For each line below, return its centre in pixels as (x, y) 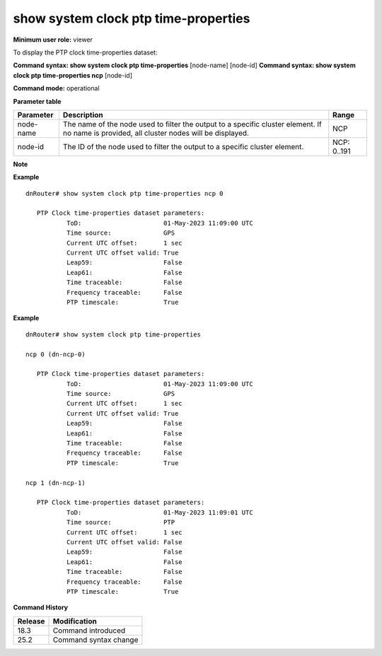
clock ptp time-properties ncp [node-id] (73, 75)
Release (31, 621)
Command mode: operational (56, 88)
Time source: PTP (121, 522)
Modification (75, 621)
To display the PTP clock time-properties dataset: (85, 52)
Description (83, 115)
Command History (41, 607)
